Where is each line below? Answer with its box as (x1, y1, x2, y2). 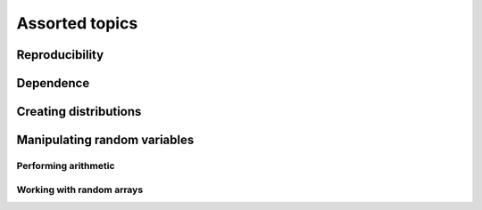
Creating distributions (16, 104, 142, 119)
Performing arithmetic (16, 159, 115, 172)
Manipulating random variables (16, 133, 195, 148)
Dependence (16, 76, 90, 91)
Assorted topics (16, 13, 138, 33)
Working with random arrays (16, 183, 144, 196)
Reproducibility (16, 47, 104, 62)
